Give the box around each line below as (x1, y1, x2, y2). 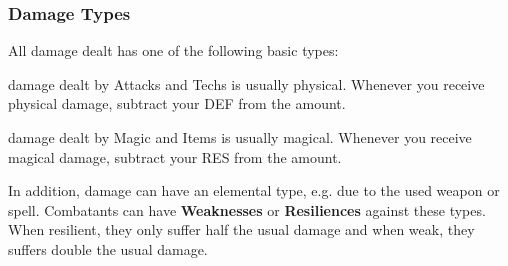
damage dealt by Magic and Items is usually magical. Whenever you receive (8, 127, 472, 147)
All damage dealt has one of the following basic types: (8, 40, 339, 61)
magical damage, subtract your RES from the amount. (8, 146, 342, 167)
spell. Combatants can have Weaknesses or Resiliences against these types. (8, 199, 486, 220)
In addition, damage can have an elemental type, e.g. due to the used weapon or (8, 180, 500, 201)
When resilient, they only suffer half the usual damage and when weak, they (8, 219, 475, 240)
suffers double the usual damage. (8, 238, 208, 259)
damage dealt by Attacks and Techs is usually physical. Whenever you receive (8, 73, 485, 94)
